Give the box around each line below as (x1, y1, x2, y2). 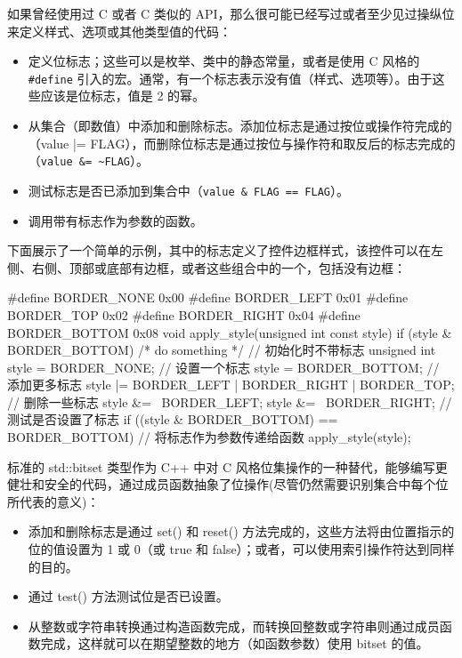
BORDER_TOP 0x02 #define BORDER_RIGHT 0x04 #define (7, 305, 361, 324)
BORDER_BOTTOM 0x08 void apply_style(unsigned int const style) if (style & (7, 323, 452, 341)
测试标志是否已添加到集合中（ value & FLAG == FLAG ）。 (28, 181, 349, 199)
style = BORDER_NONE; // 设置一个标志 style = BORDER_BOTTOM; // (7, 357, 440, 376)
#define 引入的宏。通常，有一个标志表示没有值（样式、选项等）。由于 (28, 68, 433, 87)
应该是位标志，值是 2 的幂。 (40, 86, 206, 105)
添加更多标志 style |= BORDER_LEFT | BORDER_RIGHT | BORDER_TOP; (7, 375, 455, 394)
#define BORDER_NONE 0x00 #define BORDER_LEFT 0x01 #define (7, 288, 409, 307)
